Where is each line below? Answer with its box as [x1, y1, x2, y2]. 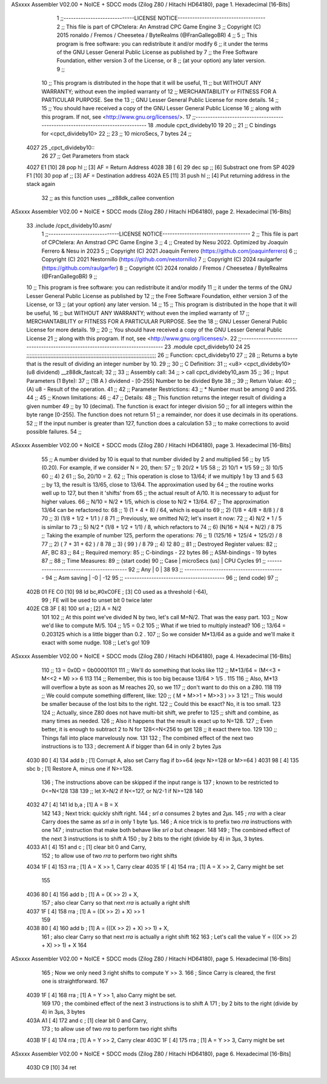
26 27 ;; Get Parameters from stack [41, 152, 130, 160]
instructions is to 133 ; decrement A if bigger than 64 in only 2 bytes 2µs [41, 743, 222, 750]
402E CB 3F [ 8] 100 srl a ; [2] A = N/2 [26, 605, 122, 612]
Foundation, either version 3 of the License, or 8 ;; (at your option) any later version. [56, 57, 266, 64]
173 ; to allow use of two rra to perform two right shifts [41, 1025, 177, 1032]
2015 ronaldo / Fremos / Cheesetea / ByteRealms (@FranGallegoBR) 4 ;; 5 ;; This [56, 32, 257, 39]
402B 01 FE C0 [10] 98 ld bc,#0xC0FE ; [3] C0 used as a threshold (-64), [26, 588, 208, 595]
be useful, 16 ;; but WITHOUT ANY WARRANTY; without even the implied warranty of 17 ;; [26, 309, 249, 316]
